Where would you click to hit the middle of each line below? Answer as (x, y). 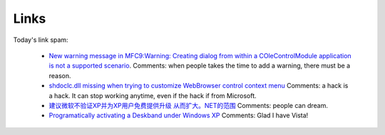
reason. (60, 75)
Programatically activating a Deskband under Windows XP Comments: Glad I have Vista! (179, 115)
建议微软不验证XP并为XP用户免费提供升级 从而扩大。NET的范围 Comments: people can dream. (188, 105)
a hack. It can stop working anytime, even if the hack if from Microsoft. (153, 95)
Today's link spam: (41, 40)
